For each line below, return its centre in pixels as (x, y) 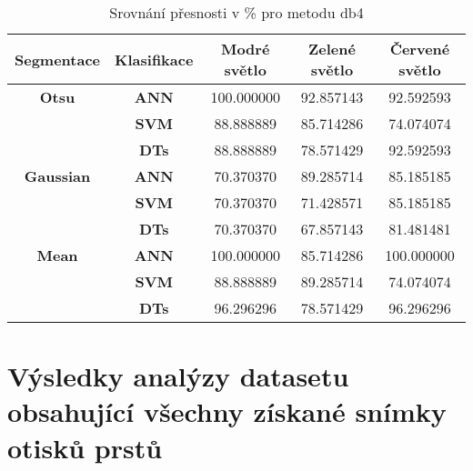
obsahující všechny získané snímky (227, 411)
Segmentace (58, 59)
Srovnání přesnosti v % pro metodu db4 (236, 12)
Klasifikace (154, 59)
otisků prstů (85, 447)
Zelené (332, 49)
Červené (420, 49)
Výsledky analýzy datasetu (178, 376)
